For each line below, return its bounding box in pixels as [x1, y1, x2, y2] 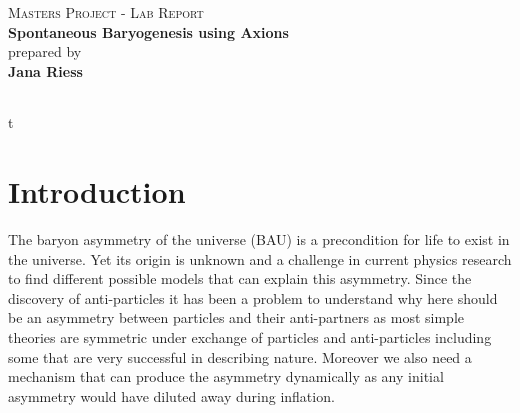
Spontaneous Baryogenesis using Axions [8, 21, 289, 42]
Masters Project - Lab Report [8, 2, 204, 22]
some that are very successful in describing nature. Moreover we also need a [8, 346, 472, 367]
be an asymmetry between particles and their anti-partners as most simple [8, 307, 465, 328]
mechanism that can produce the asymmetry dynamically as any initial [8, 366, 444, 387]
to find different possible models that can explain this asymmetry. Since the [8, 268, 472, 289]
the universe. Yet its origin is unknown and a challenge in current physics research [8, 248, 512, 269]
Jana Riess [8, 60, 83, 81]
